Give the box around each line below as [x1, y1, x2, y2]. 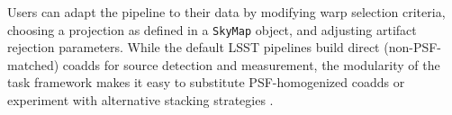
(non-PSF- [384, 38, 442, 57]
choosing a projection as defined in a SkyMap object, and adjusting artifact [7, 20, 417, 39]
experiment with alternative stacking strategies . [7, 91, 274, 110]
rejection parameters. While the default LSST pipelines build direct [7, 38, 380, 57]
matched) [7, 55, 59, 74]
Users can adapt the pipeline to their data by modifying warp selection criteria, [7, 3, 446, 21]
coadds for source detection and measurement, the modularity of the [62, 55, 440, 74]
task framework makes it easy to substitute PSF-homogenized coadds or [7, 73, 405, 92]
